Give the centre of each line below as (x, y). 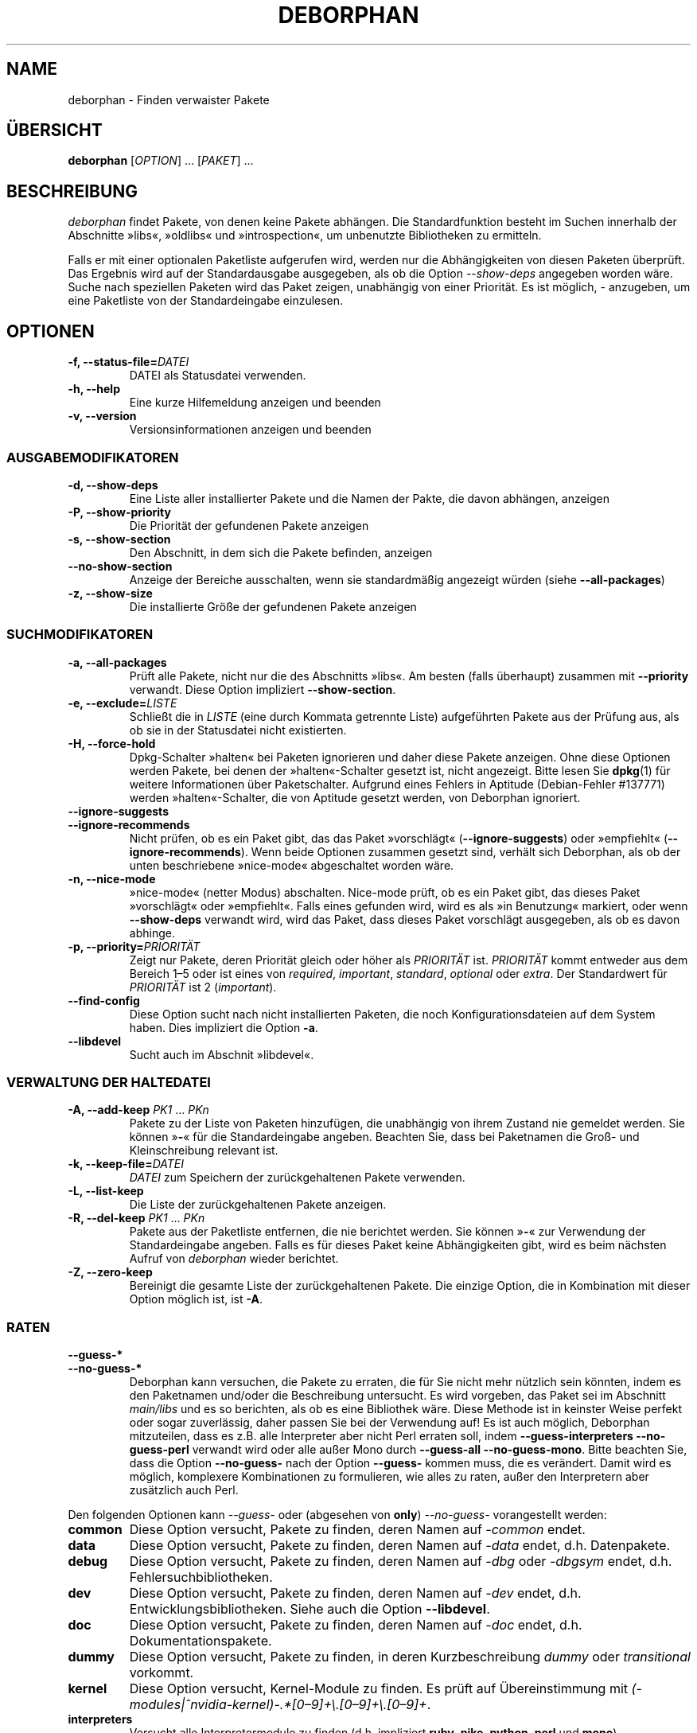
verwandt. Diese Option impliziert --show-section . (263, 689)
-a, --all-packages (117, 662)
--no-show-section (120, 566)
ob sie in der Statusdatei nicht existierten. (238, 730)
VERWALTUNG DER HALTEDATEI (109, 1082)
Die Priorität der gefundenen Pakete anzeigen (249, 525)
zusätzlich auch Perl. (184, 1490)
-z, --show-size (110, 593)
